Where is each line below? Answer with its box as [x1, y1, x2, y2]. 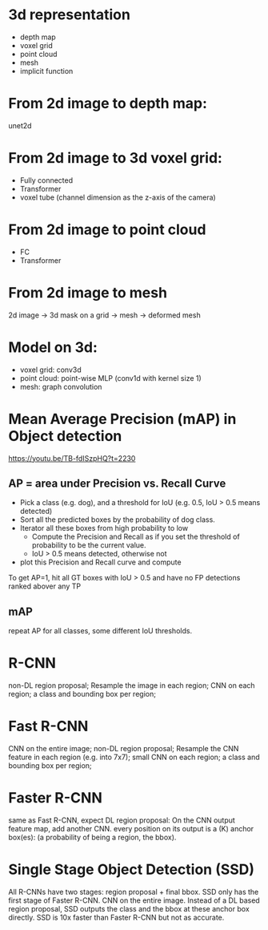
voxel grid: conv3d [19, 365, 82, 374]
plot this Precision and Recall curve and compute [19, 557, 182, 567]
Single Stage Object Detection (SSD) [8, 860, 254, 879]
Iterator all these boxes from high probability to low [19, 524, 189, 533]
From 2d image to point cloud [8, 220, 206, 238]
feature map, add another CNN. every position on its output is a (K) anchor [8, 824, 254, 833]
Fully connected [19, 175, 74, 185]
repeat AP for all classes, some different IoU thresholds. [8, 626, 193, 636]
